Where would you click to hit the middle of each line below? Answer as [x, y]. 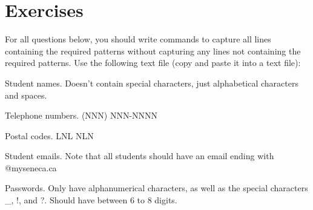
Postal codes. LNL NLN [49, 135]
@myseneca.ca [31, 167]
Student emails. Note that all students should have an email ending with [140, 156]
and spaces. [26, 95]
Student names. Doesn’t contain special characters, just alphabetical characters [152, 83]
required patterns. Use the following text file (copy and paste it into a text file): [153, 63]
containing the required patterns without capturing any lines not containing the [153, 51]
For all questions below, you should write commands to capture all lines [138, 39]
